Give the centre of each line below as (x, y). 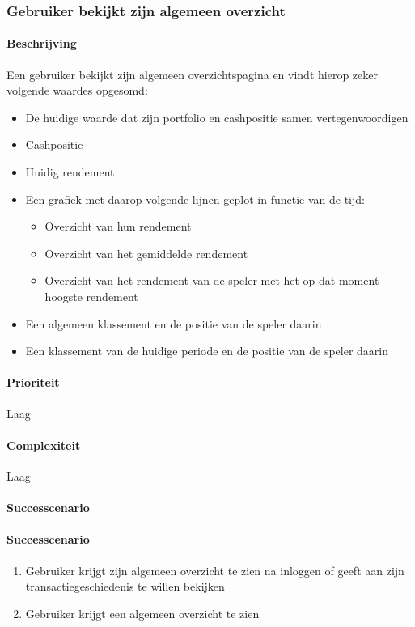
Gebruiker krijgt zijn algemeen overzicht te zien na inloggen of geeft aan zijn (215, 570)
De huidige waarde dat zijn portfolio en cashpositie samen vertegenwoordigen (217, 117)
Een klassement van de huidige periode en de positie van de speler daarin (207, 351)
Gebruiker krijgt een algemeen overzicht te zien (142, 613)
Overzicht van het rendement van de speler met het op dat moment (212, 280)
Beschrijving (42, 43)
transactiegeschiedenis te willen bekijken (125, 586)
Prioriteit (33, 382)
